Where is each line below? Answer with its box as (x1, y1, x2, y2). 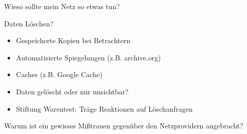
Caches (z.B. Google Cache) (16, 69, 103, 80)
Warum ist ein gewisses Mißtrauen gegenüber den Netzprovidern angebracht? (4, 120, 243, 131)
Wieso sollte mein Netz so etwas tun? (4, 1, 120, 11)
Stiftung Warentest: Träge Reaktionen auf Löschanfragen (16, 103, 193, 114)
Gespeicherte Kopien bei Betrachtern (16, 35, 131, 46)
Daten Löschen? (4, 18, 54, 28)
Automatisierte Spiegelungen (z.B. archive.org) (16, 52, 161, 62)
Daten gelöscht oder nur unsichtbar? (16, 86, 129, 96)
